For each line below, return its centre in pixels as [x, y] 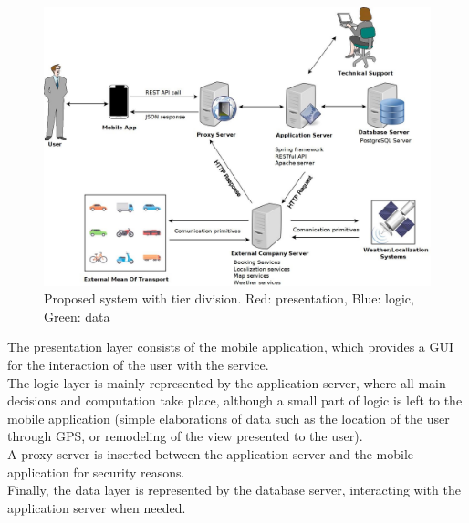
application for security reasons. [96, 472]
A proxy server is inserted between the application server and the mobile [211, 453]
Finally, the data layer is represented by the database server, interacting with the [234, 490]
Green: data [77, 316]
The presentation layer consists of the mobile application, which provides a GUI [231, 347]
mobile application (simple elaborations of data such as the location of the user [229, 418]
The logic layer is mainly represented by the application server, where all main [227, 382]
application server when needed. [97, 507]
